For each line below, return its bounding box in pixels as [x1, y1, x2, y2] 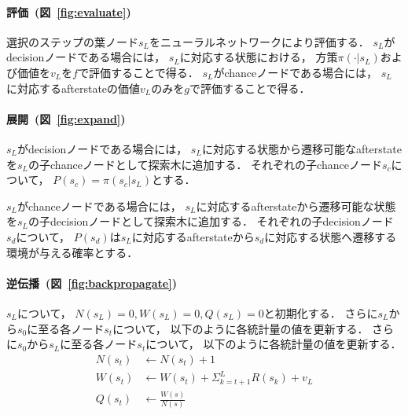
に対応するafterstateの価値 [6, 79, 141, 96]
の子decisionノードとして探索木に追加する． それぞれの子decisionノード [28, 213, 394, 230]
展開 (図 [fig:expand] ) [6, 110, 126, 127]
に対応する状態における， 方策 [179, 49, 338, 65]
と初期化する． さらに [263, 304, 378, 321]
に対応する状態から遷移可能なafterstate [201, 140, 402, 156]
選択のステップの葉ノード [6, 33, 138, 50]
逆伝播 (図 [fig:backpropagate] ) [6, 274, 177, 291]
